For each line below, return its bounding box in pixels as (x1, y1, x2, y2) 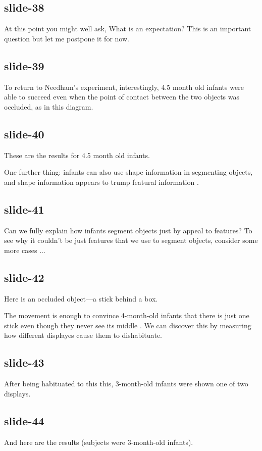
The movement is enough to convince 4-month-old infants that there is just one (4, 310, 249, 321)
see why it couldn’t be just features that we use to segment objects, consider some (4, 235, 258, 245)
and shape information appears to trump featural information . (4, 176, 199, 187)
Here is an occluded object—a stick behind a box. (4, 293, 158, 304)
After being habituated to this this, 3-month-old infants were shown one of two (4, 378, 248, 389)
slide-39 (4, 58, 44, 73)
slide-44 (4, 413, 44, 428)
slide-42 (4, 269, 44, 285)
